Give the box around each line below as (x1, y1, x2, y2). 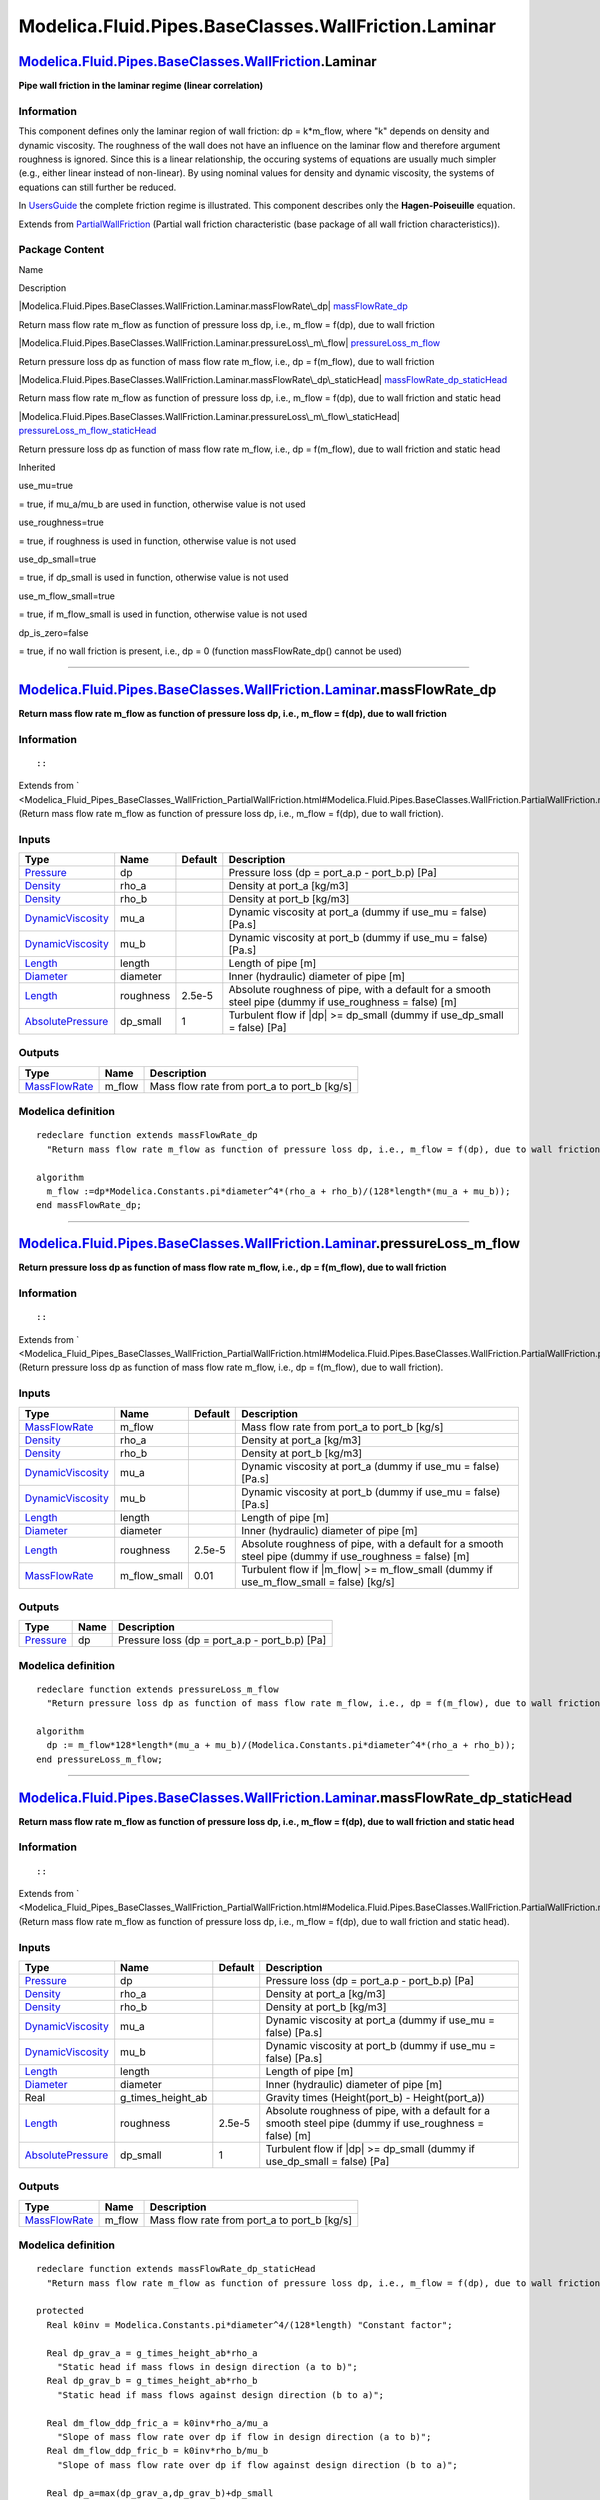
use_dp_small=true (18, 553, 97, 565)
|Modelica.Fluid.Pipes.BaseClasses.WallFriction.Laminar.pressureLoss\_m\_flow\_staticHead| (18, 410, 400, 422)
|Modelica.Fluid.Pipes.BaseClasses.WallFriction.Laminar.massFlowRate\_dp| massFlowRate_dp (18, 300, 409, 312)
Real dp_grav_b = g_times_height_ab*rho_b (46, 2375, 259, 2387)
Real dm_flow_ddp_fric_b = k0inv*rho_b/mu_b (46, 2445, 269, 2457)
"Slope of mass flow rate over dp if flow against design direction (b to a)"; (56, 2459, 459, 2470)
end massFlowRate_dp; (36, 1200, 142, 1211)
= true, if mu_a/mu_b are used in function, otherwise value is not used (18, 498, 306, 510)
